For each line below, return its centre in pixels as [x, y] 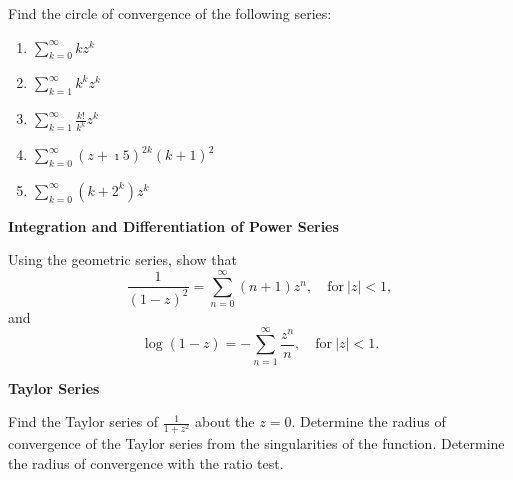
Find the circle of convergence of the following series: [170, 13]
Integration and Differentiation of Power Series [173, 225]
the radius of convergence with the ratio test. [146, 462]
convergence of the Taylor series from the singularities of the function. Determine [256, 443]
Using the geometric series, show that [123, 259]
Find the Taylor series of [83, 421]
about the [225, 421]
